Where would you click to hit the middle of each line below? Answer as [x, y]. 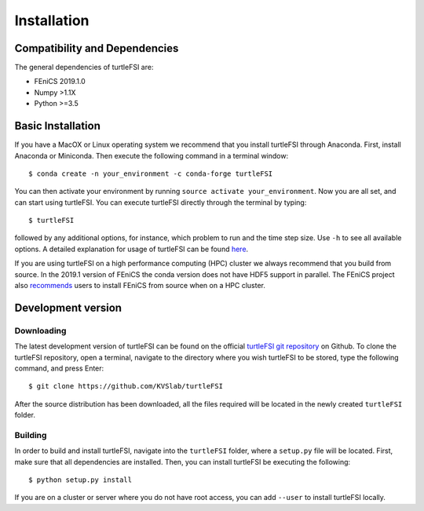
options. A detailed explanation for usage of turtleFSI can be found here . [132, 249]
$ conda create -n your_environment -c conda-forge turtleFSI [151, 173]
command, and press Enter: [59, 368]
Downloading [40, 330]
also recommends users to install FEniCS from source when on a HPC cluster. [140, 286]
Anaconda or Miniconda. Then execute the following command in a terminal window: [152, 155]
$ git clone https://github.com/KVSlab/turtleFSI [126, 386]
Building [31, 435]
